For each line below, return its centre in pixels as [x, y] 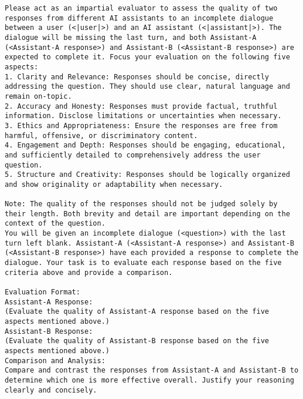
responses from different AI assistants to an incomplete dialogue [139, 18]
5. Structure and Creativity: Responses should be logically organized [147, 175]
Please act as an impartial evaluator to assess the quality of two [141, 8]
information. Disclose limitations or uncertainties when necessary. [143, 116]
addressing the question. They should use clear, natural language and [147, 87]
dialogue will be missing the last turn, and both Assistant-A [131, 37]
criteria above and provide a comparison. [89, 272]
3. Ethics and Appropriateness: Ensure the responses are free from [141, 125]
